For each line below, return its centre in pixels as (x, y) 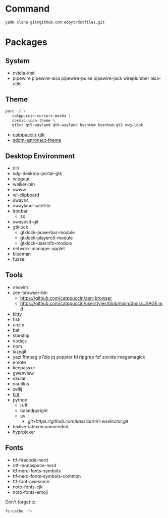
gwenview (23, 373)
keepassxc (24, 367)
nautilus (21, 383)
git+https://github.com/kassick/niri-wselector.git (78, 421)
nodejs (19, 340)
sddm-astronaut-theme (37, 140)
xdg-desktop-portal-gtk (37, 174)
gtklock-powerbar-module (47, 233)
